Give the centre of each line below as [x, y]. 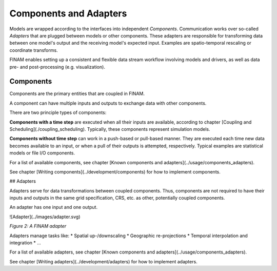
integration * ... [25, 243]
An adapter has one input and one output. [53, 207]
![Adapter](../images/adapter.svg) [45, 217]
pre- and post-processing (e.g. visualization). [57, 67]
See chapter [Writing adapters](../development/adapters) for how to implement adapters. [103, 261]
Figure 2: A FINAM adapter [38, 226]
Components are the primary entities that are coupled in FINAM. [77, 94]
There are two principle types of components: [58, 112]
